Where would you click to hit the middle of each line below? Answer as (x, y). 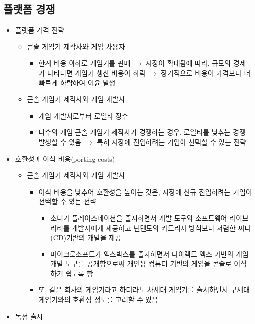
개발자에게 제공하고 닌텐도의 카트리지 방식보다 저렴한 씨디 (161, 227)
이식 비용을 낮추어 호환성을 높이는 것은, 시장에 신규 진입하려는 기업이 (145, 191)
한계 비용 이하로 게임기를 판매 (85, 63)
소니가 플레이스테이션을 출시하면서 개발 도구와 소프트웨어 (139, 218)
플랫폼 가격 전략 (40, 30)
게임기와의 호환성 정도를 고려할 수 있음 (98, 300)
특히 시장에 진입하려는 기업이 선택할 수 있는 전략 (172, 142)
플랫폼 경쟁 (29, 9)
